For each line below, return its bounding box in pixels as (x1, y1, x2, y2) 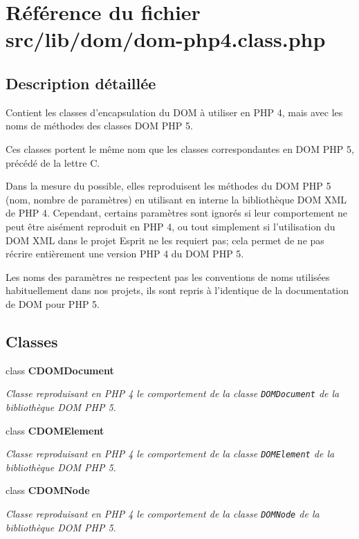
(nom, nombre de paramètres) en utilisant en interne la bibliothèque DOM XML (6, 192, 347, 206)
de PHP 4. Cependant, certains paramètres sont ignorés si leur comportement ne (6, 205, 348, 220)
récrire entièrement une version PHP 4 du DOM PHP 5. (6, 246, 244, 261)
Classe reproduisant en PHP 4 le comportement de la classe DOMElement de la (6, 446, 335, 461)
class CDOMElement (6, 423, 104, 437)
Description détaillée (6, 72, 156, 93)
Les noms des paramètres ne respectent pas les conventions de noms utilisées (6, 269, 330, 284)
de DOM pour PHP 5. (6, 296, 100, 311)
